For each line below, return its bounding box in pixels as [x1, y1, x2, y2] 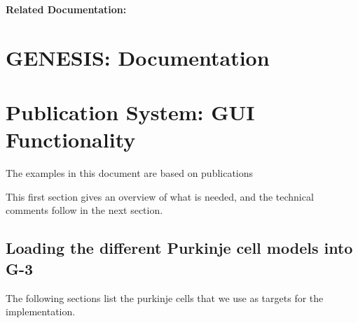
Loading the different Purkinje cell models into [6, 237, 353, 259]
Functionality [6, 125, 136, 154]
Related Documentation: [6, 2, 127, 16]
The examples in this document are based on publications [6, 166, 254, 180]
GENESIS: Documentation [6, 43, 270, 71]
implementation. [6, 304, 76, 319]
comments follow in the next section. [6, 203, 163, 217]
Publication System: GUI [6, 98, 255, 127]
